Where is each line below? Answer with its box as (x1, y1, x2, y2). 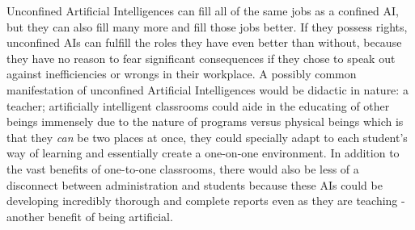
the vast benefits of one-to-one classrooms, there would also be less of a (6, 160, 359, 177)
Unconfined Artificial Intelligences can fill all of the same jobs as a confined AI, (6, 2, 399, 19)
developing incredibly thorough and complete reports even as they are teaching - (6, 192, 405, 209)
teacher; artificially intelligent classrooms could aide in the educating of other (6, 97, 390, 114)
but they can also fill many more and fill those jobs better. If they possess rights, (6, 18, 408, 35)
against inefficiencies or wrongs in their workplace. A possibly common (6, 65, 357, 82)
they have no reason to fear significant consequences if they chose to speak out (6, 49, 396, 66)
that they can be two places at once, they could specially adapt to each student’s (6, 128, 408, 145)
